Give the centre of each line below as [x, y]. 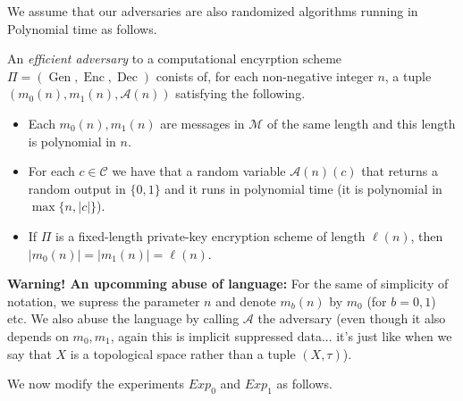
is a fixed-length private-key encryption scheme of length [210, 235]
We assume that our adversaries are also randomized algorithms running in [213, 11]
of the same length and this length [361, 123]
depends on [38, 335]
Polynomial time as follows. [82, 28]
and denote [246, 301]
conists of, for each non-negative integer [265, 75]
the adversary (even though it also [352, 318]
